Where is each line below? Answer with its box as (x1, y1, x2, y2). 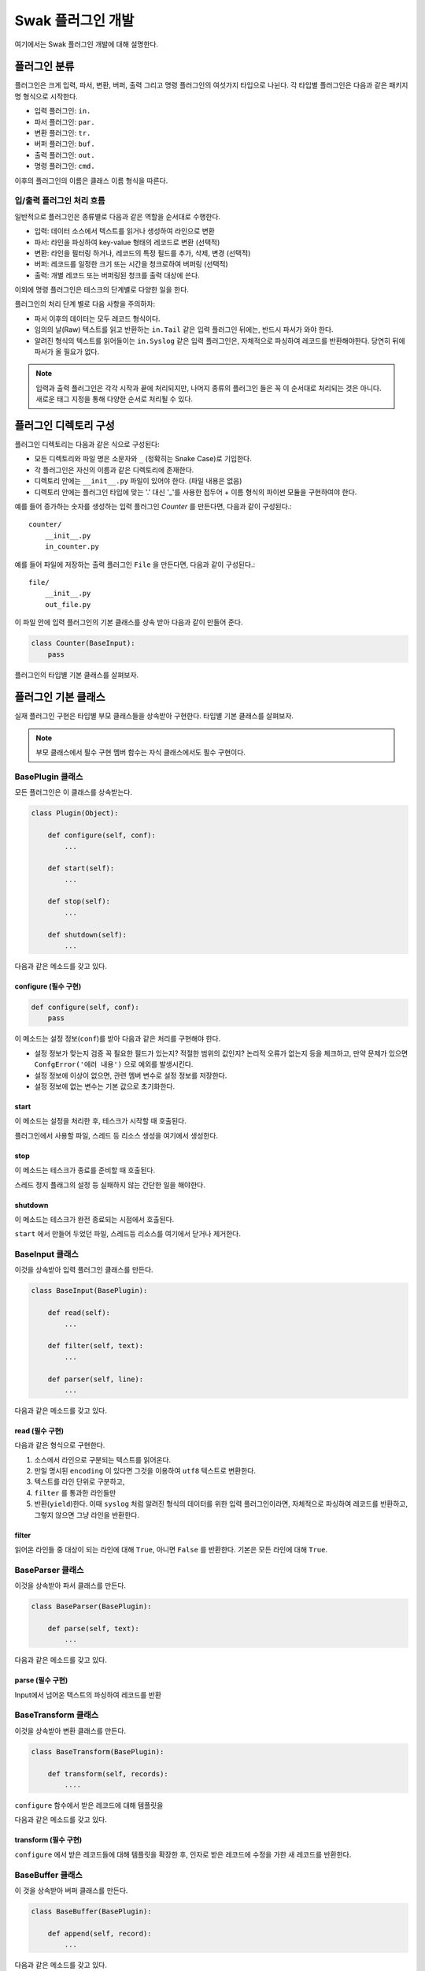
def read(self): (47, 1309, 110, 1317)
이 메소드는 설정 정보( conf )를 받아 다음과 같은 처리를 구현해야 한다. (14, 1034, 221, 1044)
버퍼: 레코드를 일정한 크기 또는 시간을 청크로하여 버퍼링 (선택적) (34, 259, 228, 269)
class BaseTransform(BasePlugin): (31, 1747, 164, 1756)
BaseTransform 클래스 (14, 1709, 99, 1720)
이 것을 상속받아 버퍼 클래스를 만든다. (14, 1885, 128, 1895)
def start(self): (47, 864, 115, 873)
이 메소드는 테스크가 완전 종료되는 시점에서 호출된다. (14, 1214, 175, 1224)
